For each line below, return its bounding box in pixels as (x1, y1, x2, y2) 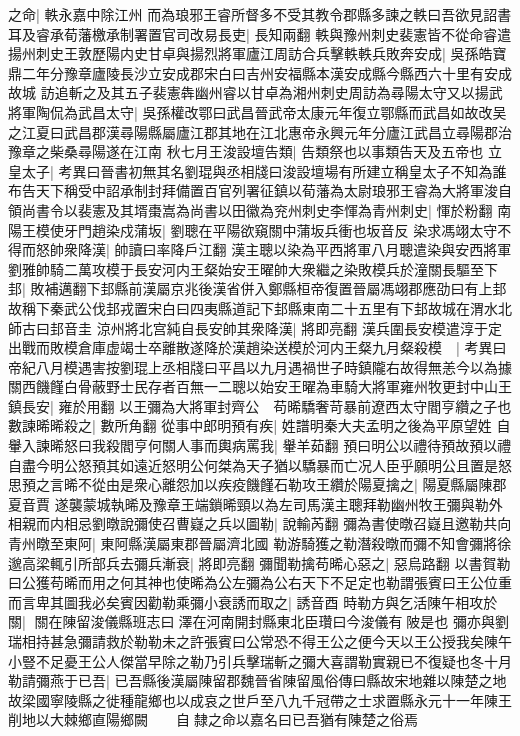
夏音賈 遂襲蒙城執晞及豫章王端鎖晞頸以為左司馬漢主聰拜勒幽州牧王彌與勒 (8, 493, 489, 514)
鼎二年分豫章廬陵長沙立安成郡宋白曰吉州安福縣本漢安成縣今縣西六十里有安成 (8, 62, 512, 83)
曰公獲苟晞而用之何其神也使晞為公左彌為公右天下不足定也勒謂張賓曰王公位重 (8, 572, 512, 593)
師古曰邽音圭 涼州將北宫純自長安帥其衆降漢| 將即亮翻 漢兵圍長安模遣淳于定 (8, 317, 502, 338)
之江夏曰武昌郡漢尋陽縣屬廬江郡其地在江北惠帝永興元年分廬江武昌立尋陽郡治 (8, 121, 512, 142)
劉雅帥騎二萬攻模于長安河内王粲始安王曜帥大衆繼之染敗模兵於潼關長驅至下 (8, 258, 498, 279)
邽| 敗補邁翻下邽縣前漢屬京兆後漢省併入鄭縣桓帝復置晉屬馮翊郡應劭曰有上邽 (8, 278, 507, 299)
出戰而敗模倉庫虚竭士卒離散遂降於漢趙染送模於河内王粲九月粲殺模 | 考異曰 (8, 337, 507, 358)
